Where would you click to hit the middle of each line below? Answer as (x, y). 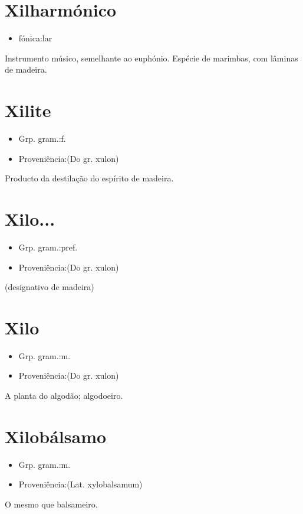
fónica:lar (35, 38)
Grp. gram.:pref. (48, 247)
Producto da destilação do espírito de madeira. (89, 178)
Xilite (28, 110)
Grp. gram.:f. (42, 139)
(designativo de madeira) (50, 287)
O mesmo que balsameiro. (51, 504)
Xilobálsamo (56, 436)
